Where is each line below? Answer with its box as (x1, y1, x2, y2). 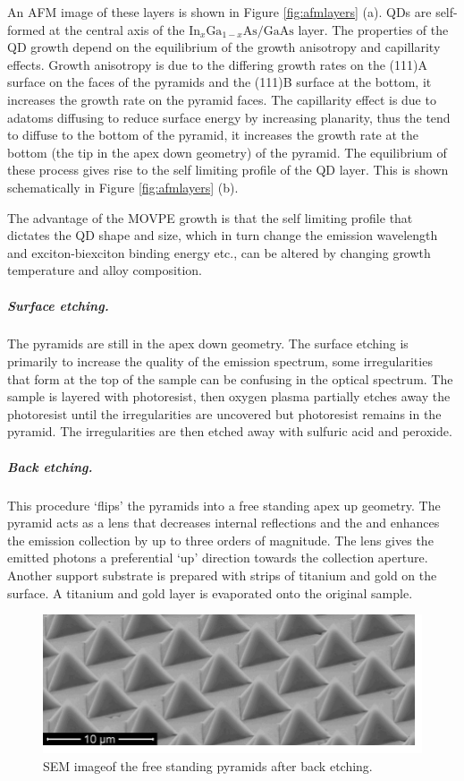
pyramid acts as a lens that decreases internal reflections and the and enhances (7, 513, 440, 532)
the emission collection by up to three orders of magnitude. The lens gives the (7, 530, 434, 549)
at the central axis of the (49, 20, 185, 39)
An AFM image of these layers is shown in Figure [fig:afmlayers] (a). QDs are (7, 3, 432, 21)
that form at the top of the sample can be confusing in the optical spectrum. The (7, 369, 453, 388)
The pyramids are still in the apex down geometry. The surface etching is (7, 334, 409, 353)
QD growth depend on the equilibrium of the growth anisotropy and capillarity (7, 38, 441, 56)
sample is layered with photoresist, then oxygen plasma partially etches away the (7, 387, 451, 406)
